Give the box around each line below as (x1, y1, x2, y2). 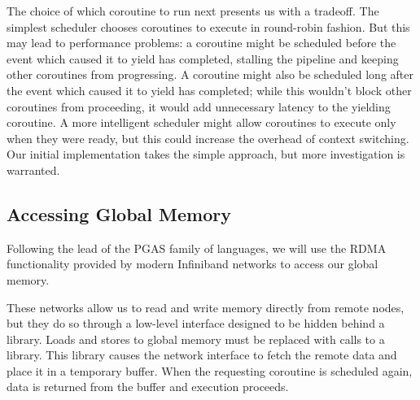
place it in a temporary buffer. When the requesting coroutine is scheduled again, (7, 362, 413, 379)
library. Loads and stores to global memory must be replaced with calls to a (7, 330, 385, 347)
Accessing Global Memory (7, 201, 231, 226)
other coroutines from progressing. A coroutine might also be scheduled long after (7, 66, 413, 83)
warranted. (7, 161, 60, 178)
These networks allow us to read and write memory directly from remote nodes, (7, 298, 405, 315)
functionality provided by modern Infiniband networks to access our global (7, 255, 378, 272)
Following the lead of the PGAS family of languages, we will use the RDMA (7, 239, 387, 256)
